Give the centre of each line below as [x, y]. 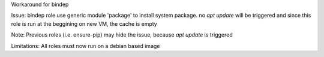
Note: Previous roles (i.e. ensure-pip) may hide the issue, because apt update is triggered [122, 35]
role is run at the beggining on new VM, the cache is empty [84, 23]
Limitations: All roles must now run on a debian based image [85, 46]
